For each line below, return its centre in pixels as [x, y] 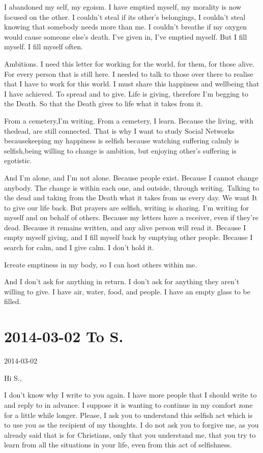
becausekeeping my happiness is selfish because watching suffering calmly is [122, 141]
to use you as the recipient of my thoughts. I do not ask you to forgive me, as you [131, 425]
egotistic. [18, 160]
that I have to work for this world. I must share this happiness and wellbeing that [132, 84]
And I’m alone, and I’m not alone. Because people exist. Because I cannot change [131, 177]
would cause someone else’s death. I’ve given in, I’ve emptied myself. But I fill [126, 36]
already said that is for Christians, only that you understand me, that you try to [130, 434]
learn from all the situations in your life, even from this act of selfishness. [118, 445]
